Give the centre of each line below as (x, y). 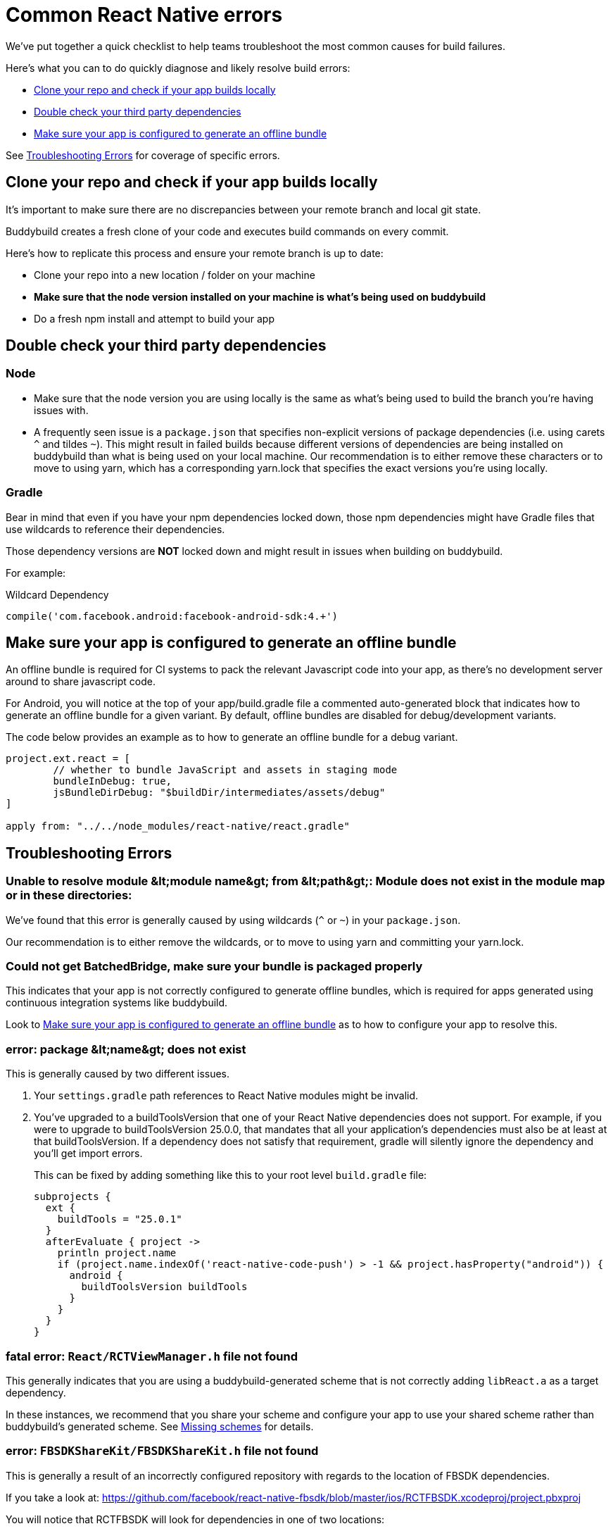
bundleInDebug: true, (113, 781)
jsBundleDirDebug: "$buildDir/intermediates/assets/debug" (219, 793)
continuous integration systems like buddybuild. (117, 1003)
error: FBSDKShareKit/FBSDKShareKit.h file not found (162, 1451)
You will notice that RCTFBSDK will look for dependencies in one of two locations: (195, 1519)
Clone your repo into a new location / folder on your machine (175, 275)
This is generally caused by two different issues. (118, 1074)
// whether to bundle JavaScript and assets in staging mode (225, 770)
